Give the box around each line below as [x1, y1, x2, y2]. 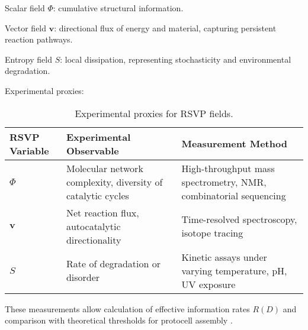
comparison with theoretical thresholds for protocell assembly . [5, 314, 233, 326]
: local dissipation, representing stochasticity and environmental [60, 53, 291, 65]
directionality [66, 232, 121, 247]
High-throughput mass [181, 161, 275, 175]
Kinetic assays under [181, 250, 267, 264]
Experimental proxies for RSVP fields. [75, 106, 233, 120]
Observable [66, 143, 119, 157]
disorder [66, 270, 100, 284]
